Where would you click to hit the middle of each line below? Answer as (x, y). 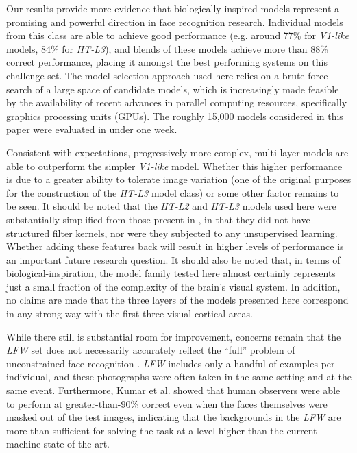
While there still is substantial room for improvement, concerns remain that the (174, 336)
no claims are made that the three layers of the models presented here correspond (177, 300)
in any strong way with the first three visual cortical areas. (130, 314)
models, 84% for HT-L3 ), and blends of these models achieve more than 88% (167, 48)
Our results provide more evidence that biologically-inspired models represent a (173, 8)
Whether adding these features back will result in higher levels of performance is (175, 246)
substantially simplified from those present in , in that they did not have (158, 219)
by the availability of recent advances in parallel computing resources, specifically (177, 102)
